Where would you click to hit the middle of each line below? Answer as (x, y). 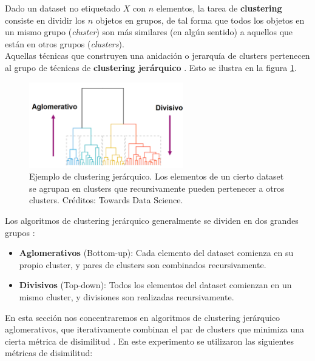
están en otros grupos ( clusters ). (65, 43)
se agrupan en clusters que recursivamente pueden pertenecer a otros (157, 188)
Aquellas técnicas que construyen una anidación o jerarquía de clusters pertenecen (157, 56)
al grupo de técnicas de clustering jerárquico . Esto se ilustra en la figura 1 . (151, 67)
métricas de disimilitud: (49, 353)
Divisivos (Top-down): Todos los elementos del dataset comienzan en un (155, 285)
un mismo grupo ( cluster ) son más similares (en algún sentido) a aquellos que (149, 32)
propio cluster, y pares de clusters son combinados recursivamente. (143, 264)
